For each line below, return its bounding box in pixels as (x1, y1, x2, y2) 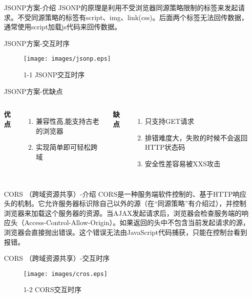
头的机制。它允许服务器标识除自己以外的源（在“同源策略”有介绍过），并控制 (4, 198, 247, 208)
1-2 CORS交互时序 (23, 284, 82, 295)
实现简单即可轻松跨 (36, 142, 98, 152)
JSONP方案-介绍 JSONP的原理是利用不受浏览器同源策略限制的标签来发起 (4, 2, 238, 12)
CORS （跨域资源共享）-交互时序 (4, 253, 110, 263)
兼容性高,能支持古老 (36, 116, 100, 126)
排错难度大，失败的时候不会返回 (145, 132, 248, 142)
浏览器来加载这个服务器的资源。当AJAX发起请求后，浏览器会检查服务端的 (4, 207, 242, 218)
